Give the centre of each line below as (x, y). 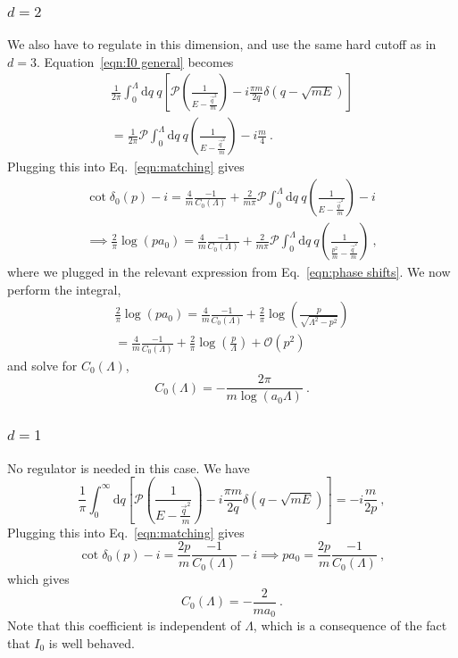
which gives (38, 579)
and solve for (42, 365)
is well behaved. (92, 642)
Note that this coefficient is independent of (124, 625)
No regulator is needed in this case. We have (129, 467)
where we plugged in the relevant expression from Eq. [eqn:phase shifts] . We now (229, 272)
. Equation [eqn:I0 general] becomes (135, 61)
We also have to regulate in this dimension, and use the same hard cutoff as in (222, 44)
